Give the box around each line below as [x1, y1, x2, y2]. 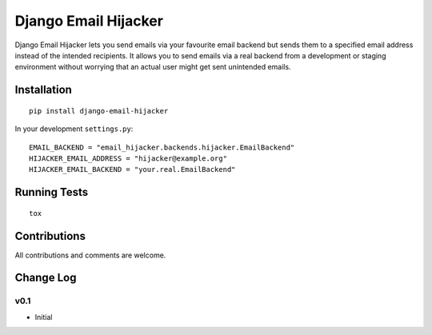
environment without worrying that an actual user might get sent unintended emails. [14, 62, 291, 72]
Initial [34, 312, 53, 321]
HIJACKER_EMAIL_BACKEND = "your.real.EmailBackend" [29, 165, 236, 174]
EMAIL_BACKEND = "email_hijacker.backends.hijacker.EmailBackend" [29, 142, 295, 152]
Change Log [14, 271, 77, 285]
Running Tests [14, 185, 88, 199]
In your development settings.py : [14, 124, 134, 134]
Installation [14, 83, 72, 97]
